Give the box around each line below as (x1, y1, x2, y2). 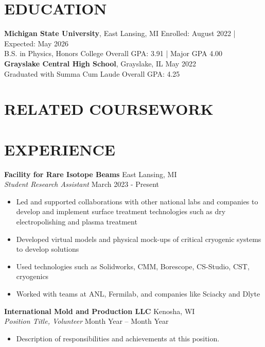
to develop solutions (16, 244, 79, 254)
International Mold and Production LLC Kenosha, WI (4, 305, 195, 316)
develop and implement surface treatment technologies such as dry (16, 206, 226, 217)
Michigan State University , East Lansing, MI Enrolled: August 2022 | (4, 28, 236, 39)
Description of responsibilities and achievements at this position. (16, 333, 220, 343)
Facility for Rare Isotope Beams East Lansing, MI (4, 168, 177, 179)
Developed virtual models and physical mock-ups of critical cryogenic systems (16, 233, 261, 244)
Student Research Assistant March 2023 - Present (4, 179, 160, 189)
